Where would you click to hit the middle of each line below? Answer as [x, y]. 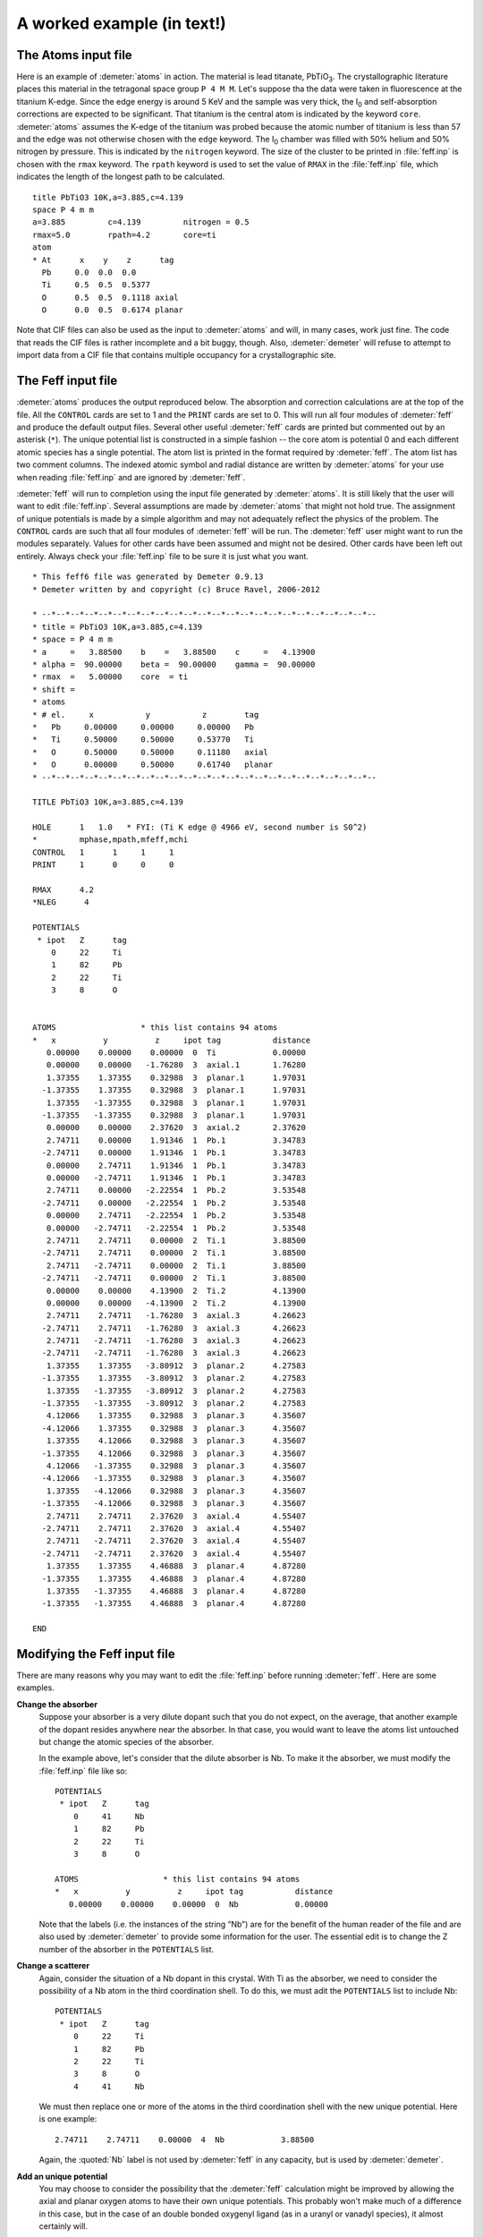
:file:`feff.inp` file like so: [83, 1771]
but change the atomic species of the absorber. [127, 1741]
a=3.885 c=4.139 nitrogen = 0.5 [141, 222]
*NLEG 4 [61, 902]
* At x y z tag [103, 260]
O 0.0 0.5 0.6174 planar [112, 310]
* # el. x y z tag [146, 714]
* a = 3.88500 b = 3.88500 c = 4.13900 [174, 652]
